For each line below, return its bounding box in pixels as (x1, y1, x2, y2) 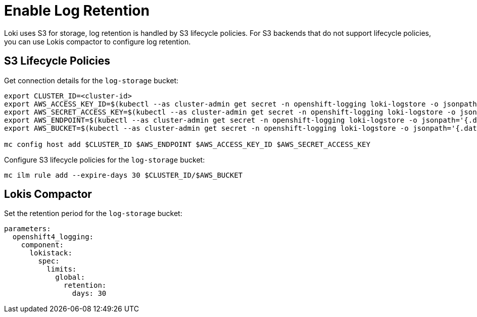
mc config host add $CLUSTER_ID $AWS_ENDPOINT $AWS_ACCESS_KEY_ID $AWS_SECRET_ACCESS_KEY (4, 140, 370, 148)
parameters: (4, 225, 51, 233)
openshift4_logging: (12, 233, 94, 241)
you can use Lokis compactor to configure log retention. (4, 37, 191, 46)
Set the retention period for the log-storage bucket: (4, 209, 182, 218)
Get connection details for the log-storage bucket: (4, 76, 179, 85)
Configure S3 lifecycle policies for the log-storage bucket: (4, 155, 205, 164)
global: (55, 273, 85, 282)
